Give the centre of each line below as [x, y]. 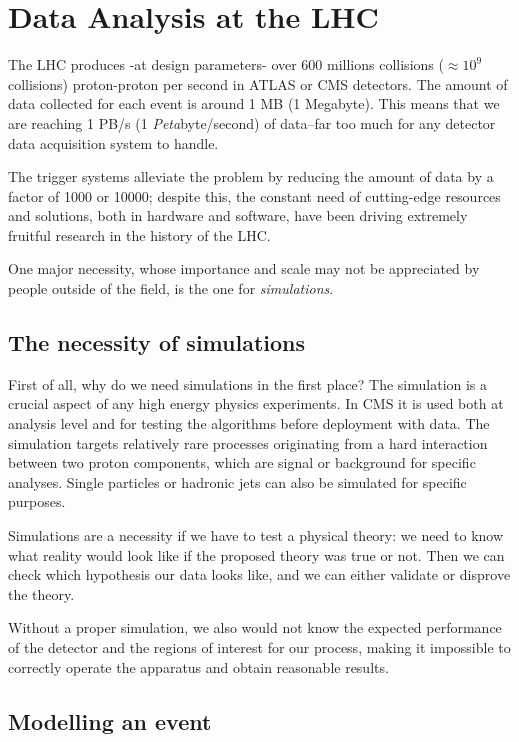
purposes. [37, 501]
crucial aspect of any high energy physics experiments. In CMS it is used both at [256, 403]
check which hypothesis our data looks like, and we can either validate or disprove [259, 574]
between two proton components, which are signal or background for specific [242, 462]
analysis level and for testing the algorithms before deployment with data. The [249, 423]
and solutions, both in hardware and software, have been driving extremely [238, 215]
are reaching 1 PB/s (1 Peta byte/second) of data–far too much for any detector [252, 122]
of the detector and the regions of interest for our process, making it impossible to [259, 646]
